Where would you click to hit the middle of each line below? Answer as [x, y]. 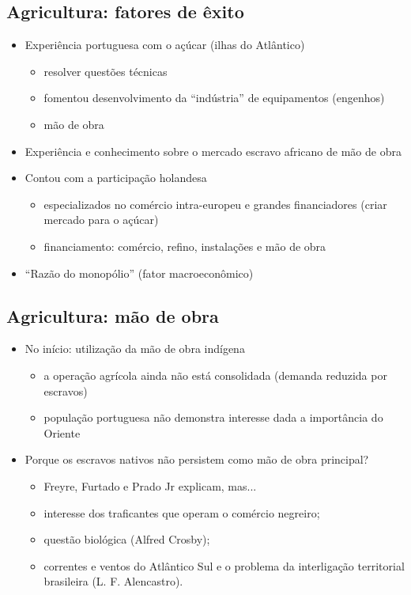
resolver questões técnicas [106, 71]
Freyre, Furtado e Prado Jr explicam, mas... [150, 485]
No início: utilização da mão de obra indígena [135, 349]
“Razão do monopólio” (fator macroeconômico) [139, 273]
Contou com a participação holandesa [116, 178]
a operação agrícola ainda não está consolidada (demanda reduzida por [215, 375]
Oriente [62, 432]
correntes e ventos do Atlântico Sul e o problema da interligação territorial [224, 565]
